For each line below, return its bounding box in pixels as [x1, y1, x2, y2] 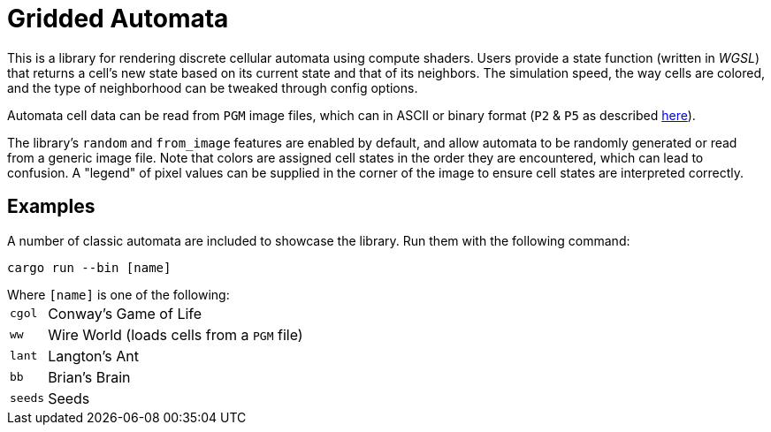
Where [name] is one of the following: [7, 286, 230, 302]
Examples [7, 195, 95, 218]
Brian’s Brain [48, 368, 131, 386]
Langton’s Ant [48, 346, 139, 365]
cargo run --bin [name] [7, 260, 172, 275]
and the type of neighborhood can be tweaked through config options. [7, 80, 418, 95]
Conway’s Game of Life [48, 304, 202, 322]
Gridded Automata [7, 4, 229, 34]
